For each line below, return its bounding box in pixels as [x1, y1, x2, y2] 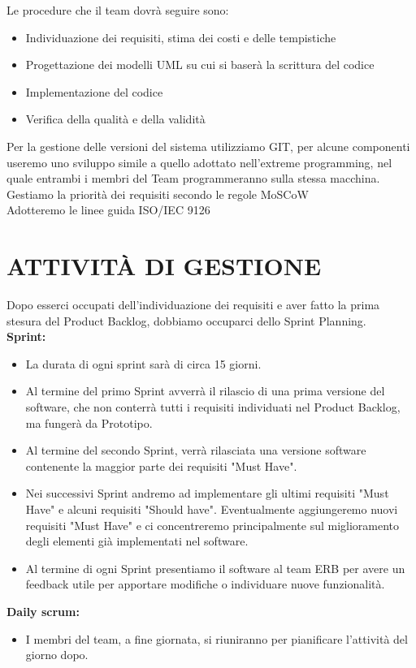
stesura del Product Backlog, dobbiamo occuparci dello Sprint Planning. [6, 312, 366, 329]
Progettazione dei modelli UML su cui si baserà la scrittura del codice [25, 56, 375, 73]
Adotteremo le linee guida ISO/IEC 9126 [6, 201, 210, 218]
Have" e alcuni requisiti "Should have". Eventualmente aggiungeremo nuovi [25, 501, 398, 517]
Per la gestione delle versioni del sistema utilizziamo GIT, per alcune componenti [6, 137, 410, 154]
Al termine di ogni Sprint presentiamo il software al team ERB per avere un [25, 559, 405, 576]
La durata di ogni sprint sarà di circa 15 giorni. [25, 355, 262, 372]
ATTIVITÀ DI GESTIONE [6, 249, 322, 282]
